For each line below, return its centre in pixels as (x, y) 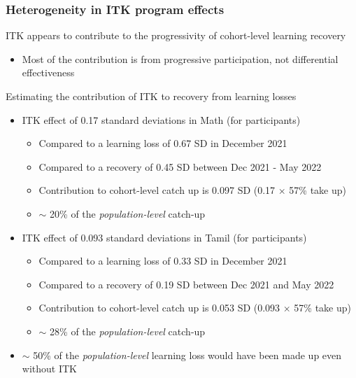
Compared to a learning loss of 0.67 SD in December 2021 (163, 143)
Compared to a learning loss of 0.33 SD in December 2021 (163, 261)
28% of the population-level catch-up (128, 331)
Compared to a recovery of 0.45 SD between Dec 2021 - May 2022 (180, 166)
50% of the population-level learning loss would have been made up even (187, 355)
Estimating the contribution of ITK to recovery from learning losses (151, 96)
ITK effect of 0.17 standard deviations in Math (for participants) (161, 119)
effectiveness (48, 72)
